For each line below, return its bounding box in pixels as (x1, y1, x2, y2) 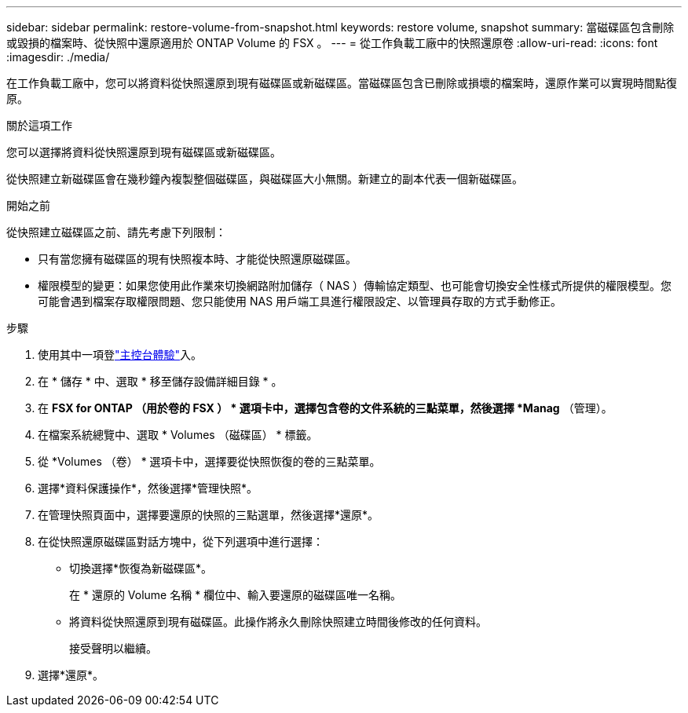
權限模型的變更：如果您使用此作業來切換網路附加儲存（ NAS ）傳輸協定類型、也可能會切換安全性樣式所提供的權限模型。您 (38, 279, 672, 292)
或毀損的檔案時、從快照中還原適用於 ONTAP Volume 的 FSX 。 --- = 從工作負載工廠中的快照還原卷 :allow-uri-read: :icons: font (6, 36, 658, 49)
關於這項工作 (6, 119, 72, 132)
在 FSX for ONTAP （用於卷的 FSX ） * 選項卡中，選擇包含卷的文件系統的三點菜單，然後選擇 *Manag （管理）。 (38, 401, 613, 415)
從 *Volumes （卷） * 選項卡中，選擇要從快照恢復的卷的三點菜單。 (38, 455, 381, 468)
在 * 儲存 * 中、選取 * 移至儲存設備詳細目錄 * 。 (38, 375, 283, 388)
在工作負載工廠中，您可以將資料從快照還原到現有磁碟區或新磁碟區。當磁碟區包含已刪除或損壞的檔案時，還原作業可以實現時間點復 (6, 76, 677, 90)
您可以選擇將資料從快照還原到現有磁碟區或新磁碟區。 (6, 145, 281, 159)
